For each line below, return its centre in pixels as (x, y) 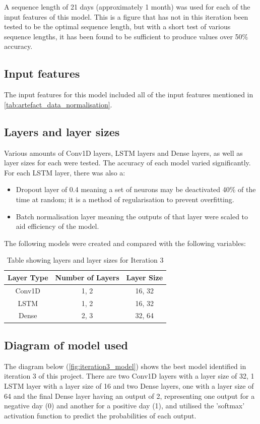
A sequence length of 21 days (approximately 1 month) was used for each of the (127, 7)
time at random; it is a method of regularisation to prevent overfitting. (125, 199)
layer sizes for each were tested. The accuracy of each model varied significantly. (127, 163)
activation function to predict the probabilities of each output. (100, 415)
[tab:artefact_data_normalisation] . (58, 104)
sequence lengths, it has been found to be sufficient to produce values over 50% (126, 36)
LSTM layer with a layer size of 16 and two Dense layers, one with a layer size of (129, 385)
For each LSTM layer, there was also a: (65, 172)
